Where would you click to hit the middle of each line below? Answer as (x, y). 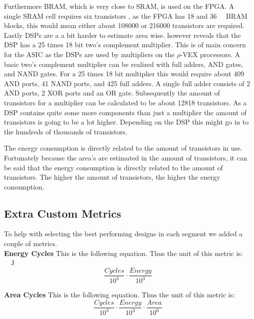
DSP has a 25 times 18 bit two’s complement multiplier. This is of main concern (125, 45)
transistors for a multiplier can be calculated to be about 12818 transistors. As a (126, 102)
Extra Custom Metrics (63, 213)
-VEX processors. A (210, 54)
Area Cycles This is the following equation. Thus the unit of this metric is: (120, 295)
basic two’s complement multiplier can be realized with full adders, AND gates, (124, 64)
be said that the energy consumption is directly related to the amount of (113, 167)
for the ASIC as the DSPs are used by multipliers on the (89, 54)
